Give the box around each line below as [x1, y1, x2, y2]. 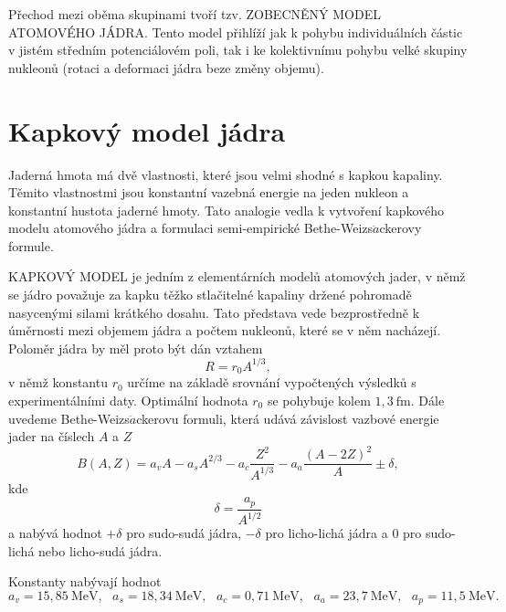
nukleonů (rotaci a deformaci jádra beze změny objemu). [8, 58, 324, 77]
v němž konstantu [8, 373, 108, 392]
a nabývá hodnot [8, 523, 102, 543]
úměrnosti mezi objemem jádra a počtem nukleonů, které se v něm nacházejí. [8, 321, 441, 340]
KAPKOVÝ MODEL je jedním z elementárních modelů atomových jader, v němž [8, 267, 466, 286]
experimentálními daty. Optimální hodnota [8, 390, 248, 409]
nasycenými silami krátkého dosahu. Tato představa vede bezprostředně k [8, 302, 420, 322]
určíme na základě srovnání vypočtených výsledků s [127, 373, 416, 392]
